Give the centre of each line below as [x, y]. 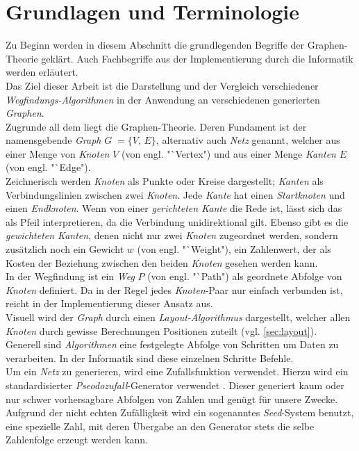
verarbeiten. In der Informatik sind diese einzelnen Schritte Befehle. [150, 358]
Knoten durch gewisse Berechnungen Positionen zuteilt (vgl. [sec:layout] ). [161, 330]
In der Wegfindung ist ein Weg [70, 276]
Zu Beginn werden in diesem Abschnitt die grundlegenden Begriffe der [155, 45]
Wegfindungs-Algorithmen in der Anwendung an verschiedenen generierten [163, 99]
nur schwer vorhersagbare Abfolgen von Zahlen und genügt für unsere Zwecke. [172, 399]
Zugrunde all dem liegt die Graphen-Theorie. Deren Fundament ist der [156, 126]
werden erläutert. [42, 72]
